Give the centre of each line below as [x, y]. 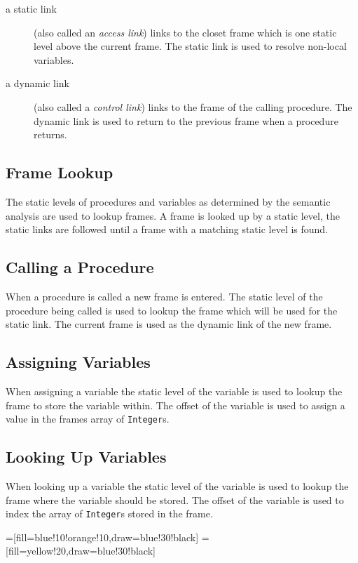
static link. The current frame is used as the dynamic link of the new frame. [169, 324]
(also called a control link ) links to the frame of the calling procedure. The [193, 106]
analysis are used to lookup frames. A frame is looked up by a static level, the [173, 215]
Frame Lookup [60, 172]
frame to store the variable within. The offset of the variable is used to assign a [175, 405]
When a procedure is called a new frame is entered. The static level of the [164, 296]
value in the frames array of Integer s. [88, 419]
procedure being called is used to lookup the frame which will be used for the [172, 310]
